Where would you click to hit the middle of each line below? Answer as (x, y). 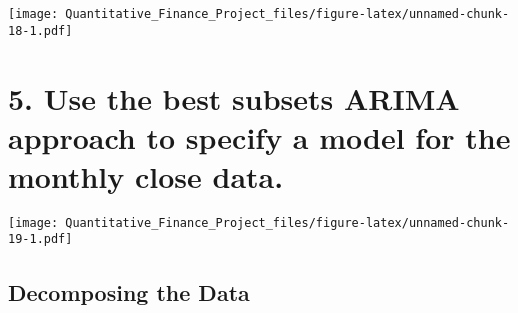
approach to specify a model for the (259, 136)
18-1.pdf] (40, 30)
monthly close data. (146, 175)
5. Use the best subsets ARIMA (234, 97)
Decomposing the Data (129, 291)
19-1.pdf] (40, 239)
